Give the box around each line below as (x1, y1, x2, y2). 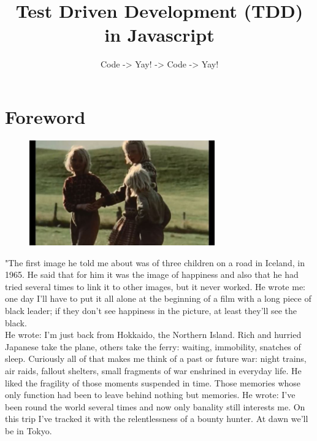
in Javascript (104, 22, 215, 47)
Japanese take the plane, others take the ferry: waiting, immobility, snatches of (5, 340, 301, 353)
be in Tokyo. (5, 424, 52, 437)
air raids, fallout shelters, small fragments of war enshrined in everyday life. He (5, 364, 302, 377)
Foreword (5, 104, 86, 129)
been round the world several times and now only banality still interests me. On (5, 400, 305, 413)
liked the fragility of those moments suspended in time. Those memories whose (5, 376, 301, 389)
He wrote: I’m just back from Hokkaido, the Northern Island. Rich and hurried (5, 328, 302, 341)
